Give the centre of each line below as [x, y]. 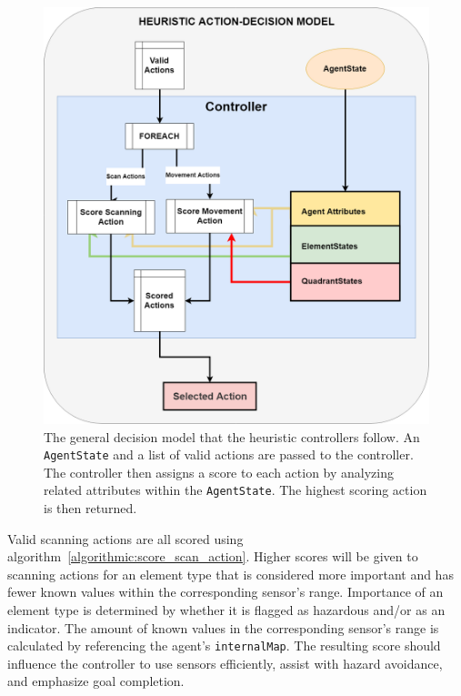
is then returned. [90, 508]
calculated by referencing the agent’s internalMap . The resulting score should [224, 646]
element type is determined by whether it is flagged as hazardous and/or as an [226, 610]
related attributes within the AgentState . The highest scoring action [236, 490]
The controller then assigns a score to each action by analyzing [219, 472]
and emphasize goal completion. [96, 681]
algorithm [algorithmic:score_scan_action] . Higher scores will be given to [213, 556]
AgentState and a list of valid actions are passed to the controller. [229, 454]
